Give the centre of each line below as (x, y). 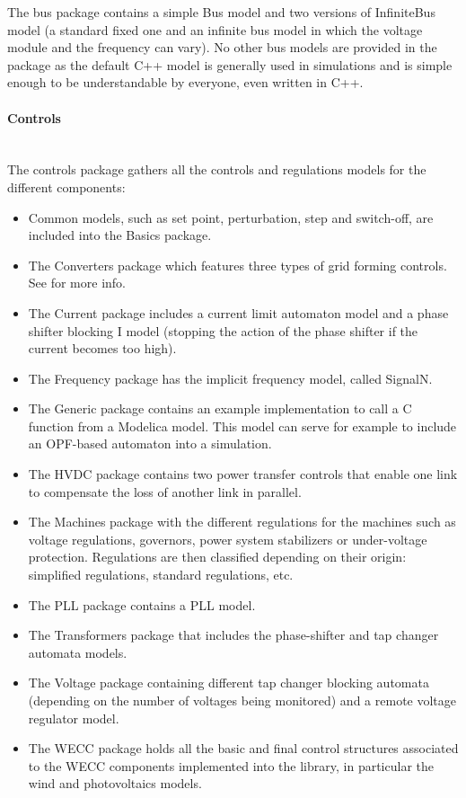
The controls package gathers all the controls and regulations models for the (217, 169)
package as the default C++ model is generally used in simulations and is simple (230, 64)
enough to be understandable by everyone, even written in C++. (185, 82)
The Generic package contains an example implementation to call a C (220, 408)
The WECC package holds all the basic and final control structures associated (243, 748)
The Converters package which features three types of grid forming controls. (237, 265)
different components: (66, 186)
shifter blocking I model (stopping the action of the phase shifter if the (223, 330)
